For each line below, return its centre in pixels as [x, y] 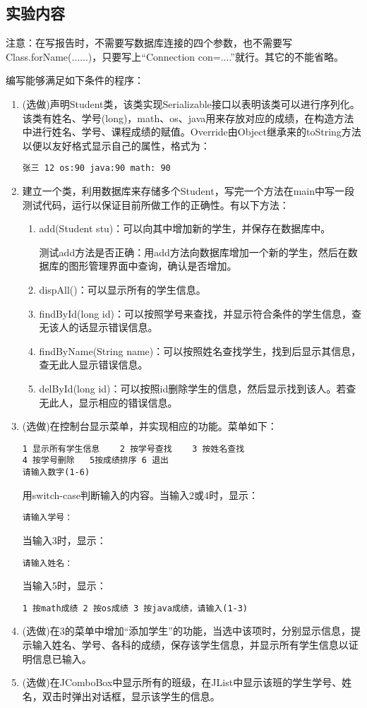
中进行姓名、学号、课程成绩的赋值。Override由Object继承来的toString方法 [192, 132]
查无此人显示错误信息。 [94, 365]
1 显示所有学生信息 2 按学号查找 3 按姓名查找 [133, 449]
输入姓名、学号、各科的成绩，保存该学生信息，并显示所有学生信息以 [190, 645]
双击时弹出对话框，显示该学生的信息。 [131, 696]
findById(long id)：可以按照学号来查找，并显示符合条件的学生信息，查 [200, 313]
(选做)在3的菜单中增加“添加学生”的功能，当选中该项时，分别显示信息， [186, 631]
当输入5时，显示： [64, 586]
